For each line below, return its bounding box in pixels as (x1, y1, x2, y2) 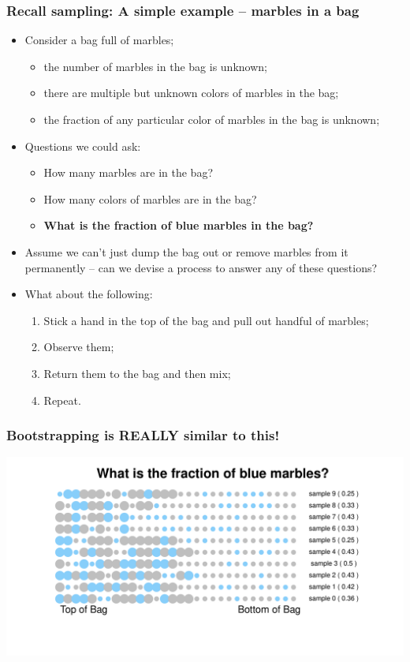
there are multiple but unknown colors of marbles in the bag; (43, 84, 339, 101)
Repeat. (43, 391, 81, 408)
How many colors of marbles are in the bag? (43, 190, 257, 207)
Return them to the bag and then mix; (43, 365, 231, 381)
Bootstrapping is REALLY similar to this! (6, 425, 280, 445)
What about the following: (24, 286, 153, 302)
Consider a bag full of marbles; (24, 32, 174, 48)
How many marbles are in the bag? (43, 164, 214, 181)
